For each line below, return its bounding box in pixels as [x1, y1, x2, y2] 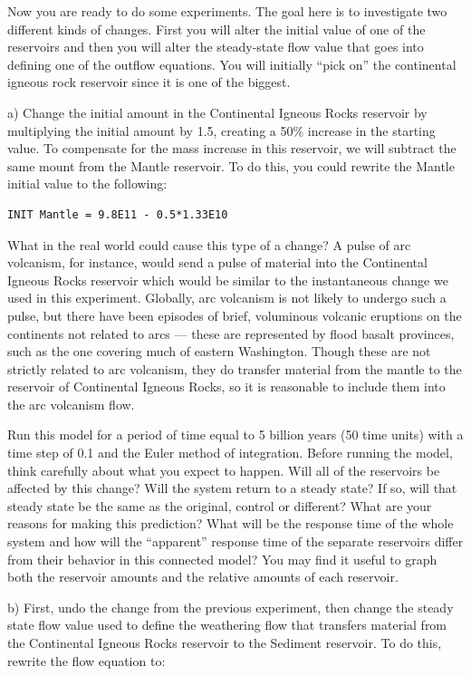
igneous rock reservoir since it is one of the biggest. [7, 72, 291, 92]
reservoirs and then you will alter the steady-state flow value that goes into [7, 37, 424, 56]
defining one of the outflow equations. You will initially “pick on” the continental [7, 54, 457, 73]
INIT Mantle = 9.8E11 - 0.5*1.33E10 [7, 208, 228, 221]
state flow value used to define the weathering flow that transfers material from [7, 615, 447, 634]
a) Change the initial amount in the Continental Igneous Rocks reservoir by [7, 102, 428, 121]
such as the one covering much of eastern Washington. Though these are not [7, 342, 431, 361]
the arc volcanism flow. [7, 394, 135, 413]
